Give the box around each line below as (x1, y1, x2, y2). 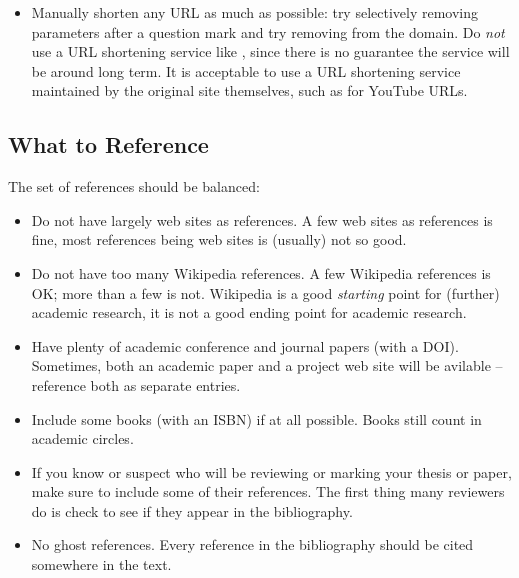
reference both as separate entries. (31, 374, 241, 395)
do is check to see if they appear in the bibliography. (31, 500, 353, 521)
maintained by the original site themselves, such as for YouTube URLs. (31, 80, 468, 101)
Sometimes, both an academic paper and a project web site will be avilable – (31, 355, 503, 376)
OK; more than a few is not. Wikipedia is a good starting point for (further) (31, 282, 500, 303)
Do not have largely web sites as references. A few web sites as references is (31, 209, 493, 230)
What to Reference (8, 129, 209, 160)
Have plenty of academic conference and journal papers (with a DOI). (31, 335, 459, 356)
